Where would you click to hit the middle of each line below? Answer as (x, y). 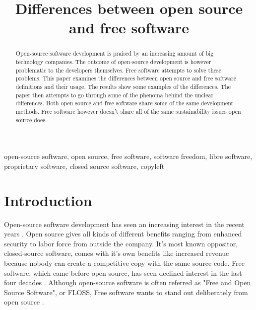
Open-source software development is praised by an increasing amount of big (115, 53)
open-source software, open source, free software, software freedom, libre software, (128, 156)
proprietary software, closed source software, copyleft (84, 166)
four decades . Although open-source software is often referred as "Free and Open (128, 282)
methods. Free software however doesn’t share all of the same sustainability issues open (128, 111)
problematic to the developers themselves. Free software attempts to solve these (119, 70)
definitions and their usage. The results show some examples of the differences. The (123, 86)
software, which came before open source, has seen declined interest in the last (123, 272)
